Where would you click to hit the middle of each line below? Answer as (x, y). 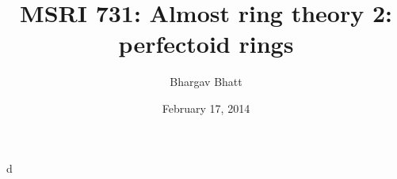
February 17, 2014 (206, 108)
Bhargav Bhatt (206, 82)
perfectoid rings (206, 44)
